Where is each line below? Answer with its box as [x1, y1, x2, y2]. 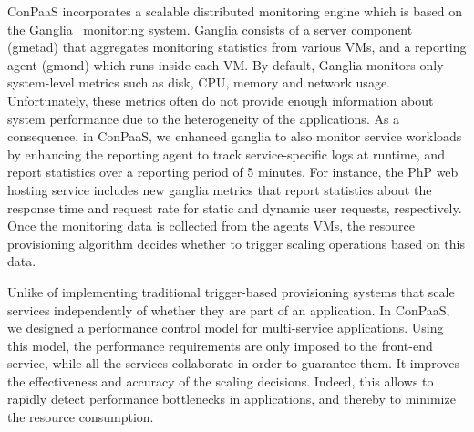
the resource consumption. [7, 407, 154, 427]
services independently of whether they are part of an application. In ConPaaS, [7, 300, 450, 319]
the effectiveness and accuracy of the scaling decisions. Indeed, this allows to [7, 371, 434, 390]
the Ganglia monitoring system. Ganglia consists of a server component [7, 19, 413, 38]
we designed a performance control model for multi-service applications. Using [7, 318, 444, 337]
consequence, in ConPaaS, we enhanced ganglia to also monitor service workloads [7, 127, 462, 146]
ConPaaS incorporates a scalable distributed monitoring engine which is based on [7, 2, 462, 20]
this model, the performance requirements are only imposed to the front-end [7, 335, 433, 355]
